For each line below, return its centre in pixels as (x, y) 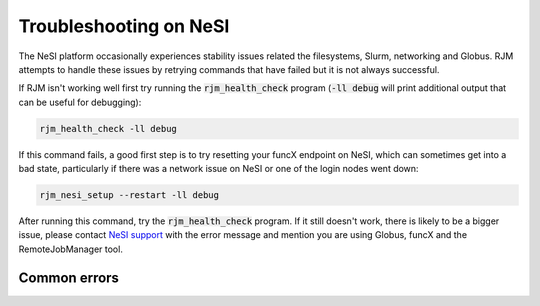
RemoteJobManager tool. (71, 249)
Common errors (69, 277)
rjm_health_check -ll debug (108, 128)
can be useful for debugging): (80, 102)
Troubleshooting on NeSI (124, 26)
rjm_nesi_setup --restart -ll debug (129, 195)
